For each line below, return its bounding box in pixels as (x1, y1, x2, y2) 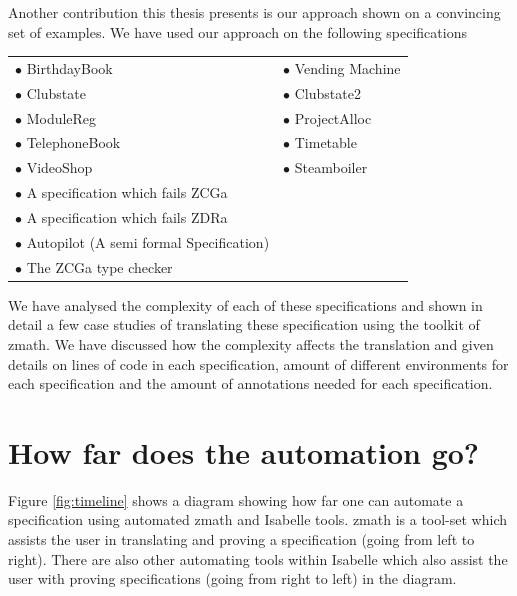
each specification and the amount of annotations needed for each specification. (8, 373, 493, 394)
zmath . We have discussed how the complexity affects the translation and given (8, 333, 494, 354)
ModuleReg (26, 107, 97, 128)
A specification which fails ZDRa (26, 207, 228, 227)
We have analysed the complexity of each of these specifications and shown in (8, 294, 483, 315)
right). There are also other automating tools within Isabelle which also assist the (8, 548, 508, 569)
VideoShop (26, 157, 93, 178)
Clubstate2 (294, 82, 361, 103)
